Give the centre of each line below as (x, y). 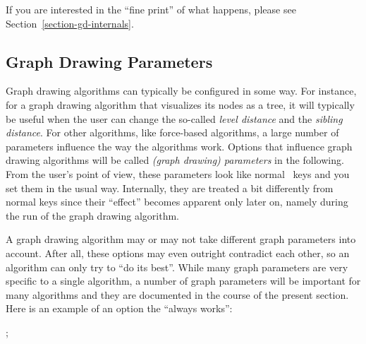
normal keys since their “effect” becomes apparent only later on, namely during (177, 202)
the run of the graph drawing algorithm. (92, 215)
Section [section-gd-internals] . (70, 23)
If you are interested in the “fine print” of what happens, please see (151, 9)
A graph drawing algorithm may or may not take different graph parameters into (181, 239)
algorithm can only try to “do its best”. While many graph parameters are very (177, 267)
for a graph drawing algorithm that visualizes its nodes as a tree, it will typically (180, 104)
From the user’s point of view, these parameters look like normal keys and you (178, 173)
